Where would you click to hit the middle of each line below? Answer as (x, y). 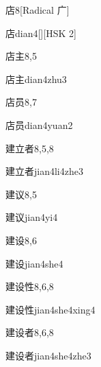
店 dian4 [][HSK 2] (41, 33)
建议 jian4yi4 (32, 217)
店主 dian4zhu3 (36, 79)
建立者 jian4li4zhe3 (44, 171)
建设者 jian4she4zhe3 (48, 355)
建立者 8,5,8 (30, 148)
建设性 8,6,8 (30, 286)
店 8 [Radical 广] (38, 10)
